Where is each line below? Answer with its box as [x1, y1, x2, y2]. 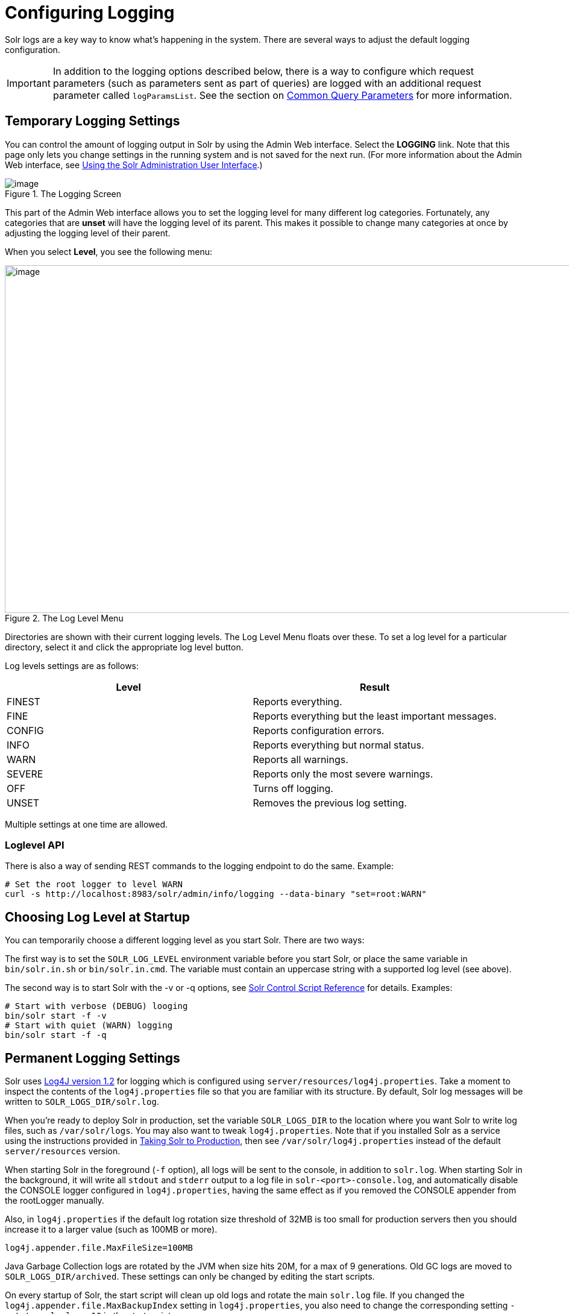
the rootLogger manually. [5, 1195, 104, 1206]
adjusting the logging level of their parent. [5, 227, 171, 238]
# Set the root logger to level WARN [5, 879, 183, 890]
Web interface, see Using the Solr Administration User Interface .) [5, 159, 263, 170]
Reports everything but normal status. [253, 738, 424, 751]
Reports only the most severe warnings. [253, 767, 433, 780]
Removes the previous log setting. [253, 796, 407, 809]
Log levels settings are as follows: [5, 660, 139, 671]
